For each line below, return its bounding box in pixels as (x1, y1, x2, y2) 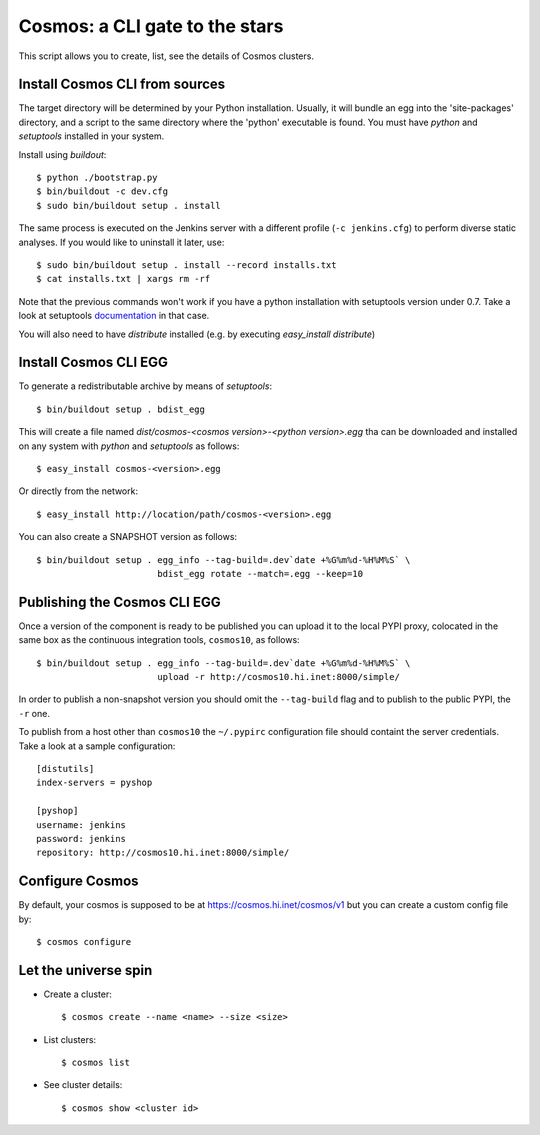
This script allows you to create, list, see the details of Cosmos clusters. (18, 50, 315, 62)
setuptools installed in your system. (18, 130, 165, 142)
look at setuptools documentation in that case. (18, 310, 210, 322)
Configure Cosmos (18, 873, 139, 890)
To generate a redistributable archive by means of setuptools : (18, 380, 273, 392)
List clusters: (43, 1033, 97, 1045)
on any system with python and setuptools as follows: (18, 440, 240, 452)
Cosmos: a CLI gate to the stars (18, 15, 284, 37)
